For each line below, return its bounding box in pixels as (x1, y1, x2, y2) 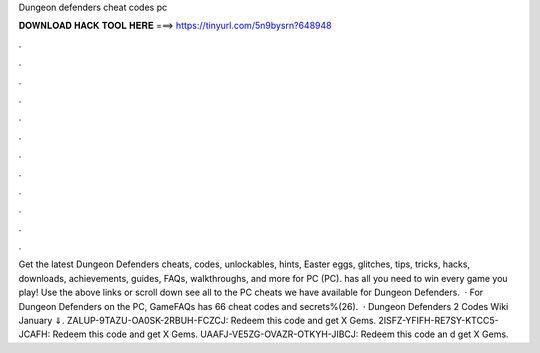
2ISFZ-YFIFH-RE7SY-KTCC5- (378, 315, 499, 327)
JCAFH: (18, 328, 51, 340)
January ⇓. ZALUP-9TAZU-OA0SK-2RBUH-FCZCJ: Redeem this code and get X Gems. (18, 315, 377, 327)
